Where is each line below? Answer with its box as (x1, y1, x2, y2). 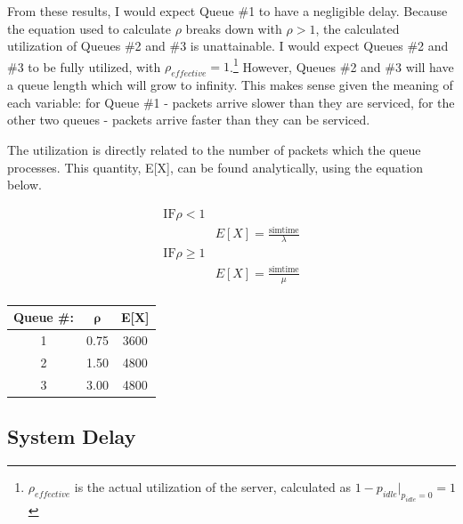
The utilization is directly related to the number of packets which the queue (7, 141, 421, 159)
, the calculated (315, 19, 400, 37)
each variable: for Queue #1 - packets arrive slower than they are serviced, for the (7, 93, 455, 111)
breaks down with (185, 19, 282, 37)
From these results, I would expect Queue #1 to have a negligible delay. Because (7, 2, 448, 20)
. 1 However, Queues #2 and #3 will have (229, 54, 454, 76)
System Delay (7, 423, 136, 450)
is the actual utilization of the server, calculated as (74, 477, 352, 496)
